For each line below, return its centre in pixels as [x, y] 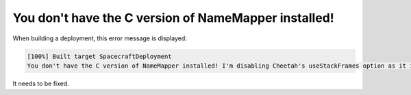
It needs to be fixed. [41, 83]
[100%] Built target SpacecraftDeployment [99, 56]
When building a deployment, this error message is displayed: [100, 38]
